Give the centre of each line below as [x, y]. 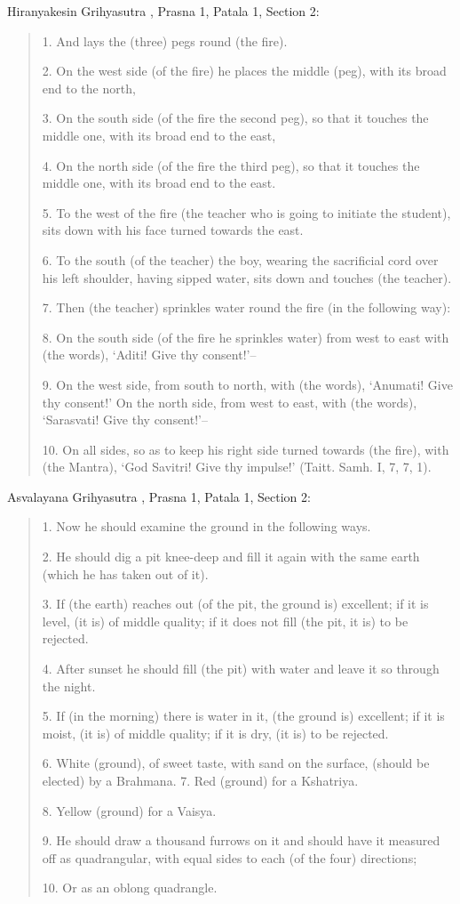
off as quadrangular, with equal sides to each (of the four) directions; [230, 857]
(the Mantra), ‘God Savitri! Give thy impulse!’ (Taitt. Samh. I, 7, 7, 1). [237, 467]
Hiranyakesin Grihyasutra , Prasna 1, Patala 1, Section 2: [163, 11]
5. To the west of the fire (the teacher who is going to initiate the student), [246, 212]
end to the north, [89, 88]
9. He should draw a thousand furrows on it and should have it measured [241, 840]
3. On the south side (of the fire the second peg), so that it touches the [235, 118]
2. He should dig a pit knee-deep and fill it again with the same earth [231, 557]
